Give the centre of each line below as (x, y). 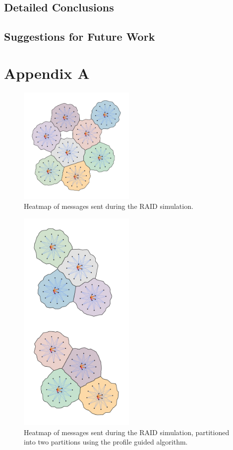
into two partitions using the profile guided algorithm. (106, 442)
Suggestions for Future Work (80, 36)
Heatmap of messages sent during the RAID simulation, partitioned (127, 432)
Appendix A (47, 73)
